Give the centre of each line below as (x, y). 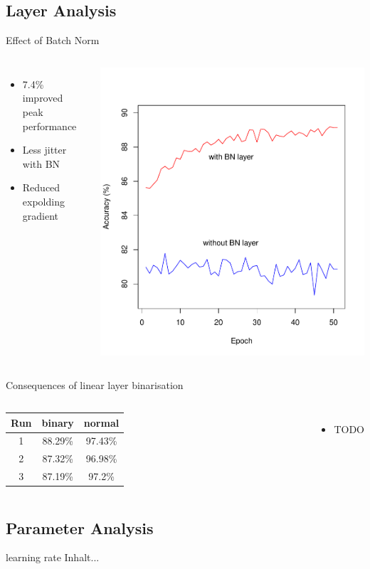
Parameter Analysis (80, 527)
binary (58, 422)
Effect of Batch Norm (53, 40)
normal (101, 422)
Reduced (41, 187)
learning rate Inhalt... (53, 557)
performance (49, 126)
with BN (41, 163)
